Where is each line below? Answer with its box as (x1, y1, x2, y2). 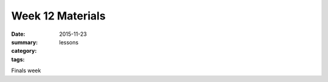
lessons (59, 38, 79, 46)
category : (11, 47, 37, 55)
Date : (11, 30, 26, 38)
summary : (11, 38, 38, 46)
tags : (11, 55, 25, 63)
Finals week (11, 67, 41, 74)
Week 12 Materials (11, 9, 106, 22)
